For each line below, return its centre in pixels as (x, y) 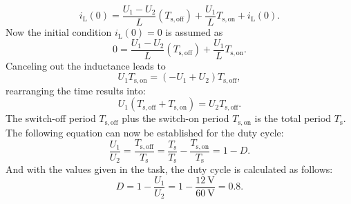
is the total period (293, 118)
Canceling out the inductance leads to (86, 65)
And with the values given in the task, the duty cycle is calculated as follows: (169, 169)
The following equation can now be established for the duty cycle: (145, 132)
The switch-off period (51, 118)
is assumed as (194, 32)
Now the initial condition (59, 32)
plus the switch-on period (175, 118)
